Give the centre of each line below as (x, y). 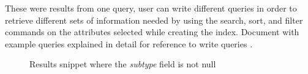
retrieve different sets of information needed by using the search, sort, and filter (154, 20)
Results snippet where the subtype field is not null (123, 64)
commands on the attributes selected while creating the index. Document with (152, 32)
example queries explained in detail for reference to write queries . (129, 43)
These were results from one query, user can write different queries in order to (151, 8)
